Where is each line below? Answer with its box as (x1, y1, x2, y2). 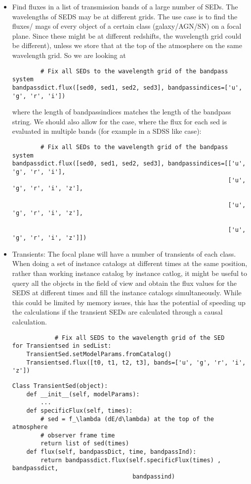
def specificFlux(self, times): (26, 407, 133, 414)
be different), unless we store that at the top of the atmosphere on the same (12, 40, 242, 51)
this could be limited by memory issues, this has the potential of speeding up (12, 297, 246, 307)
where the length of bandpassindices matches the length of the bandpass (12, 107, 231, 117)
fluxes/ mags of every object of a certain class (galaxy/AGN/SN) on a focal (12, 21, 242, 31)
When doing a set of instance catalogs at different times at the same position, (12, 258, 248, 269)
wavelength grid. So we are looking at (12, 50, 126, 60)
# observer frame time (41, 431, 115, 439)
